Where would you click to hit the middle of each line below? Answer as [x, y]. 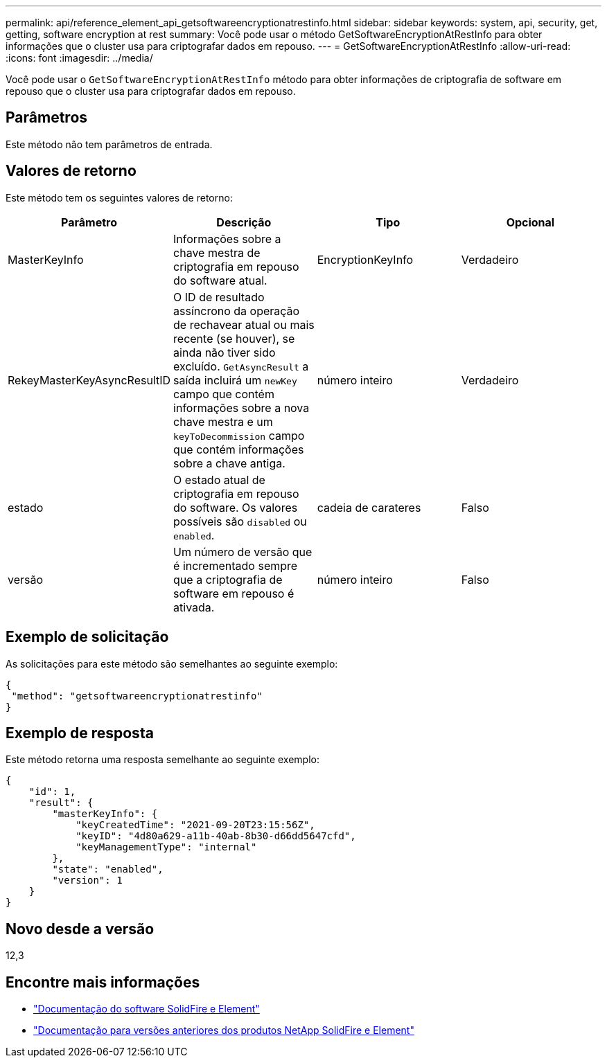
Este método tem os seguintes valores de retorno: [119, 197]
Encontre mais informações [103, 982]
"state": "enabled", [108, 869]
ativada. [194, 607]
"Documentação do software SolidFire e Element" [147, 1009]
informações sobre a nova [241, 408]
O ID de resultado [219, 297]
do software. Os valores [236, 507]
